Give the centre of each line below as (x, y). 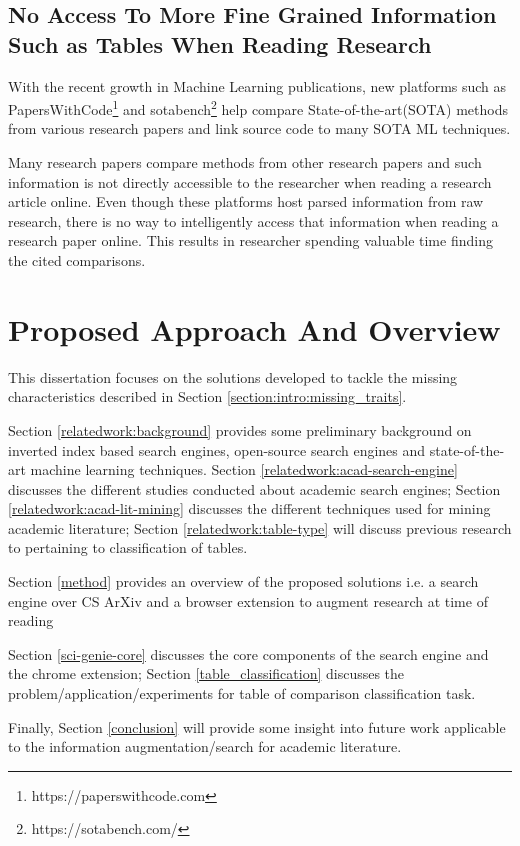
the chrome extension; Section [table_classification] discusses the (206, 673)
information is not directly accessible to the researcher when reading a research (250, 181)
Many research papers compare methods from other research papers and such (245, 162)
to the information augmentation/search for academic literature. (205, 746)
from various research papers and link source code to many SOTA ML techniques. (259, 128)
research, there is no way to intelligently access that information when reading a (253, 220)
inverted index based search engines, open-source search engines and (217, 449)
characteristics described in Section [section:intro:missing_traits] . (207, 396)
